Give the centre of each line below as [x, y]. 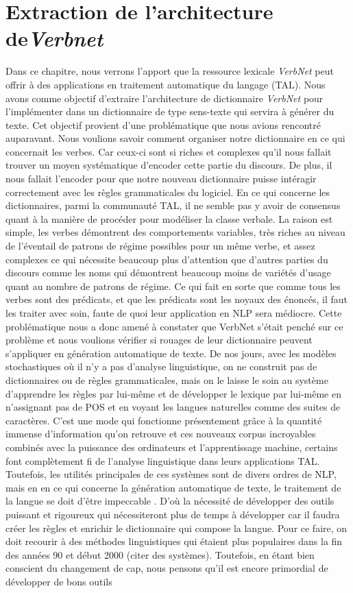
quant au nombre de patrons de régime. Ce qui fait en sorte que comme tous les [173, 286]
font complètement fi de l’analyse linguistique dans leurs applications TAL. [163, 460]
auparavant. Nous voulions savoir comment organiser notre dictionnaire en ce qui [175, 138]
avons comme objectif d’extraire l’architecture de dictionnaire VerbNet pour [165, 98]
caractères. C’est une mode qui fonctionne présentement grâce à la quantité [164, 420]
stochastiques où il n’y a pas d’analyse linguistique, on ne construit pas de [161, 366]
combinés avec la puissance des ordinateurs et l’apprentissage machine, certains [172, 447]
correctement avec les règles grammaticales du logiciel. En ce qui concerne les [168, 192]
